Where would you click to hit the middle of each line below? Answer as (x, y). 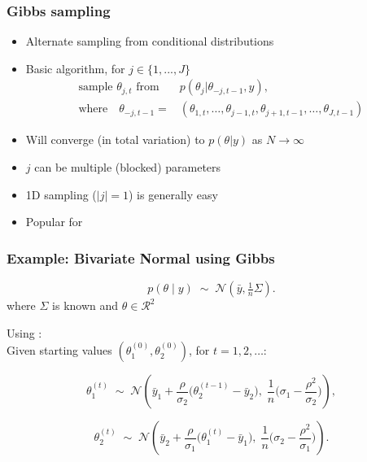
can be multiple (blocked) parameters (128, 167)
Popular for (54, 222)
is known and (85, 305)
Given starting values (59, 350)
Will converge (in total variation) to (115, 139)
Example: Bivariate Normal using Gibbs (141, 257)
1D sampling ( (61, 194)
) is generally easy (173, 194)
